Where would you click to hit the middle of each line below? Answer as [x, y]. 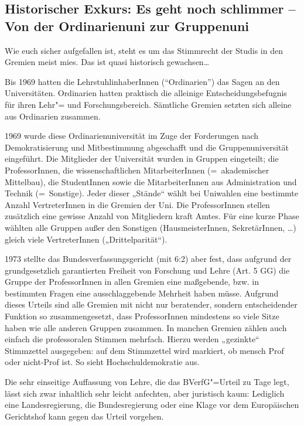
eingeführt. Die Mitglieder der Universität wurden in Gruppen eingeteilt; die [142, 159]
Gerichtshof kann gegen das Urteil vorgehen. [84, 416]
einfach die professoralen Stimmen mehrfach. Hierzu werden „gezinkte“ [132, 339]
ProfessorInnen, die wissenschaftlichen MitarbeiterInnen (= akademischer [137, 170]
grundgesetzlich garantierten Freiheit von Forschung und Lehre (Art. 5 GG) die [147, 270]
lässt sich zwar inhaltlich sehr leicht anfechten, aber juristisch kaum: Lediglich [145, 393]
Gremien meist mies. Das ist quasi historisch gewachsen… [107, 62]
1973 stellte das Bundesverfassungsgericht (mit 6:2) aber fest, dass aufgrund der [148, 259]
